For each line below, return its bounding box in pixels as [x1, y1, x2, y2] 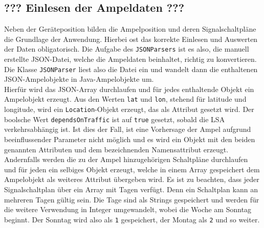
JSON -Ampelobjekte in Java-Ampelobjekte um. [4, 74, 154, 84]
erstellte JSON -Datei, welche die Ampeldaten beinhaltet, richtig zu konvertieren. [4, 54, 257, 64]
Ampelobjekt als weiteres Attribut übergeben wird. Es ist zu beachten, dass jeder [4, 174, 259, 185]
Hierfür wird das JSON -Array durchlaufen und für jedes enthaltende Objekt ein [4, 83, 254, 94]
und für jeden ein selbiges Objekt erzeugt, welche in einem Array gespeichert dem [4, 164, 260, 174]
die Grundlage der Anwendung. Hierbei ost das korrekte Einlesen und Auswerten [4, 33, 258, 44]
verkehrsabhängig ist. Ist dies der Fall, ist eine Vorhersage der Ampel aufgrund [4, 124, 251, 134]
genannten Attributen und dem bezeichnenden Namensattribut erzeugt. [4, 144, 229, 154]
